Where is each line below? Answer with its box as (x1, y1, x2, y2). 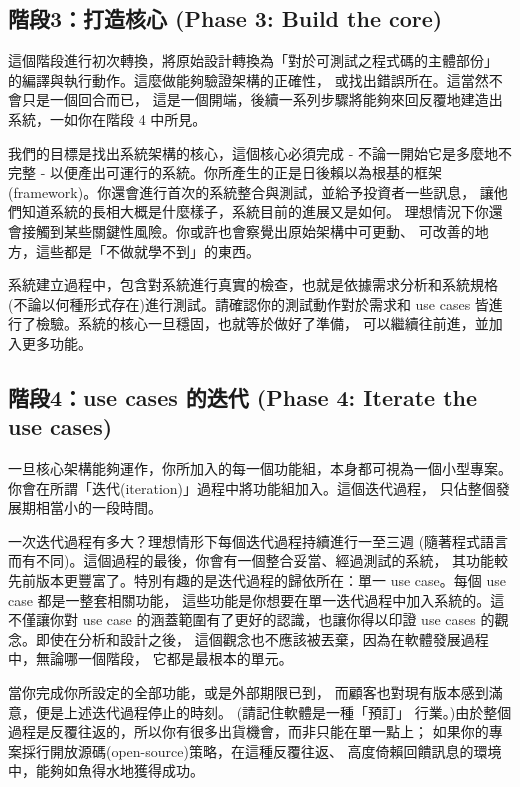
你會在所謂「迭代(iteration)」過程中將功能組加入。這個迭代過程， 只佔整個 (8, 477, 496, 498)
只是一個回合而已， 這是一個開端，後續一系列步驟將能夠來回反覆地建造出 (21, 89, 503, 110)
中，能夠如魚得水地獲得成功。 (8, 760, 204, 781)
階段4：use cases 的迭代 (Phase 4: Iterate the (8, 381, 478, 412)
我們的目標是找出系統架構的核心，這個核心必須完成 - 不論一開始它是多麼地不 (8, 142, 512, 163)
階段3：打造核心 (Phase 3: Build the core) (8, 3, 443, 34)
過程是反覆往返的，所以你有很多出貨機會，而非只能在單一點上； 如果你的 (8, 721, 489, 742)
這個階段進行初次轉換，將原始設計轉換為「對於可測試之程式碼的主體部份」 (8, 50, 498, 71)
